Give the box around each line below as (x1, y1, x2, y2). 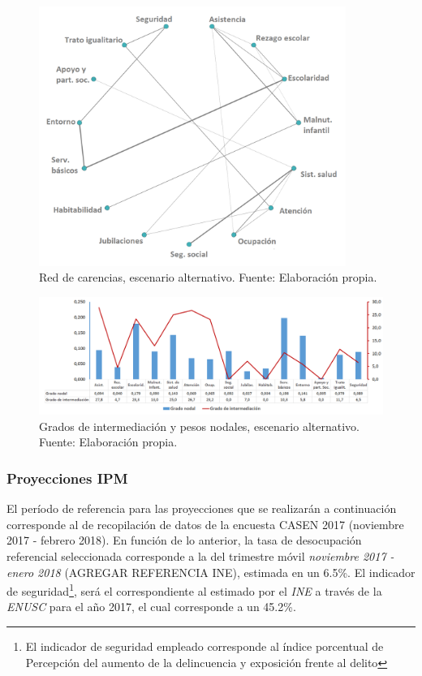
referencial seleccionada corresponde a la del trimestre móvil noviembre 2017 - (6, 547, 394, 564)
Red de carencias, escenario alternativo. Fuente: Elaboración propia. (39, 269, 377, 286)
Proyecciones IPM (6, 467, 128, 488)
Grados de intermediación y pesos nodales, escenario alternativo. (39, 417, 360, 434)
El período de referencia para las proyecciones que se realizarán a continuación (6, 500, 397, 517)
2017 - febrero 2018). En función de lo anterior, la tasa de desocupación (6, 532, 362, 549)
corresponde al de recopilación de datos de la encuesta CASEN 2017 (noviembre (6, 515, 404, 532)
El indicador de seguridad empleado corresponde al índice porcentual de (25, 637, 384, 654)
